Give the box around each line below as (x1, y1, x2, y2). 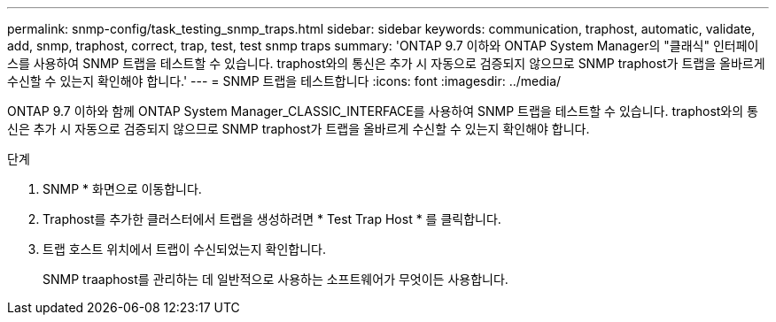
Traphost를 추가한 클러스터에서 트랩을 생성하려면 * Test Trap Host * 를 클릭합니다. (43, 211, 501, 226)
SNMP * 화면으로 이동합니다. (43, 181, 202, 196)
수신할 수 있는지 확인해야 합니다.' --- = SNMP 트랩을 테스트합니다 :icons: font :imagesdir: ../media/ (7, 73, 562, 88)
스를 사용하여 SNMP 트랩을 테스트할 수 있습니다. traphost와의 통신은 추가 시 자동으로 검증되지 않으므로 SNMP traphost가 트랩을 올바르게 (7, 56, 765, 71)
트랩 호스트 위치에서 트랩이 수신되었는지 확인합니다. (43, 241, 326, 257)
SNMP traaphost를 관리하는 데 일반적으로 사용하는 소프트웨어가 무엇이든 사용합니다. (43, 272, 508, 287)
